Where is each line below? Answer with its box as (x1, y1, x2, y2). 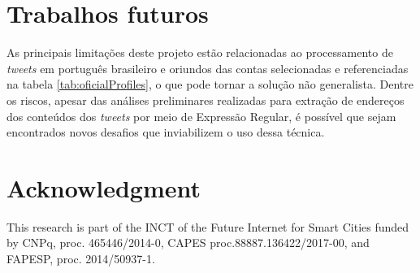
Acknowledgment (6, 171, 201, 204)
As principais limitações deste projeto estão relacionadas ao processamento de (6, 44, 393, 61)
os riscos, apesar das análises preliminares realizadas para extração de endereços (6, 91, 405, 108)
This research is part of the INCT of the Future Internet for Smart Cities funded (6, 218, 409, 235)
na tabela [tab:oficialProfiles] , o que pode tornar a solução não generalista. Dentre (6, 76, 414, 93)
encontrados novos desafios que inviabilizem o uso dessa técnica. (6, 123, 325, 141)
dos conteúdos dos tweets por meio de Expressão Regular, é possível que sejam (6, 107, 396, 124)
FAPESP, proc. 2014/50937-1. (6, 250, 155, 266)
